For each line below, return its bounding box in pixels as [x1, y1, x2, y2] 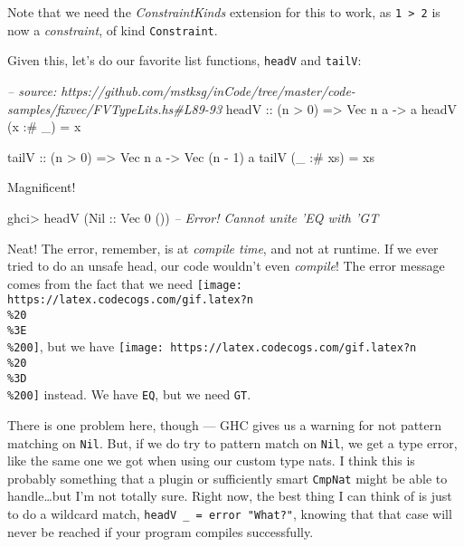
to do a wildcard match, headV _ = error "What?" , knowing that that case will [7, 504, 452, 523]
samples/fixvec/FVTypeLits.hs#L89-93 [7, 99, 223, 118]
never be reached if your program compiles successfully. [7, 522, 314, 541]
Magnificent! [7, 178, 76, 197]
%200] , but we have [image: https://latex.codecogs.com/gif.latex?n [7, 337, 417, 356]
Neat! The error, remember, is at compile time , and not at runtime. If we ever [7, 238, 439, 257]
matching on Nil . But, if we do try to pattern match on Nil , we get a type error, [7, 433, 458, 452]
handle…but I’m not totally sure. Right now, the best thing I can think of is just [7, 486, 452, 505]
